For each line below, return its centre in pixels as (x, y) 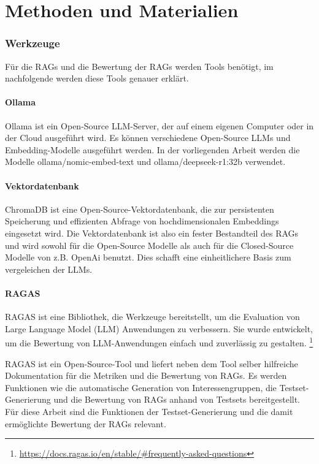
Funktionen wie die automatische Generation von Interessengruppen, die (141, 387)
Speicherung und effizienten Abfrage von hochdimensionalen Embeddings (142, 221)
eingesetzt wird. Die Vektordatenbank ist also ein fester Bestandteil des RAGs (152, 233)
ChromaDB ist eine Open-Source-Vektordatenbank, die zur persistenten (140, 209)
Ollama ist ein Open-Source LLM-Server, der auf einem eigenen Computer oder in (159, 125)
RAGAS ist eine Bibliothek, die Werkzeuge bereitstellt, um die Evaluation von (152, 317)
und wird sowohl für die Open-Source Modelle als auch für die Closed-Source (149, 245)
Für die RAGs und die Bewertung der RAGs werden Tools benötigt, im (139, 66)
